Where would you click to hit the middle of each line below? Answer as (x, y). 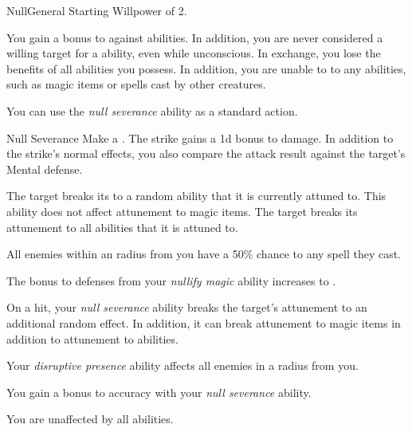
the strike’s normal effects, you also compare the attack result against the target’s (206, 153)
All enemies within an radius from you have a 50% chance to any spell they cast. (204, 254)
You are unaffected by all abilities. (90, 419)
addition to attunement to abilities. (92, 338)
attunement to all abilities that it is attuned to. (122, 227)
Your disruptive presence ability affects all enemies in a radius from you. (182, 365)
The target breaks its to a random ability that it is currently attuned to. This (196, 196)
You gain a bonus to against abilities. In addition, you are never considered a (195, 37)
